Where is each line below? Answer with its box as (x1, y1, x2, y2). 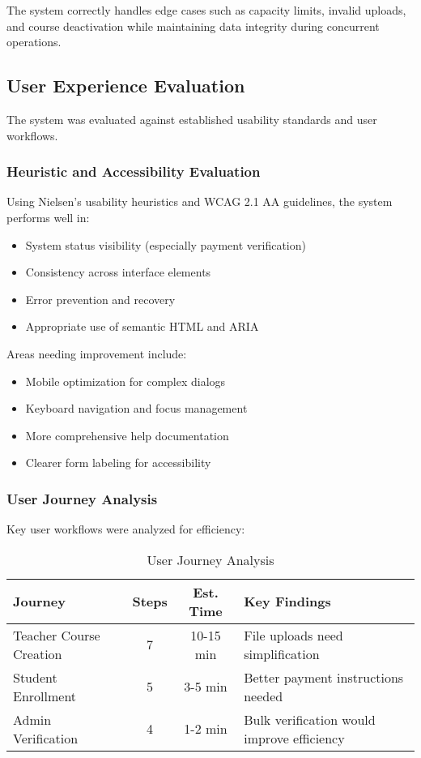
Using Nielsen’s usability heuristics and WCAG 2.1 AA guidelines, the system (6, 193, 393, 210)
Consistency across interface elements (25, 263, 211, 281)
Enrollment (13, 686, 77, 705)
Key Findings (244, 592, 331, 611)
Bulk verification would (244, 709, 376, 729)
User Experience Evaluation (6, 73, 245, 98)
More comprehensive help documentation (25, 426, 229, 443)
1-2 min (184, 719, 228, 739)
